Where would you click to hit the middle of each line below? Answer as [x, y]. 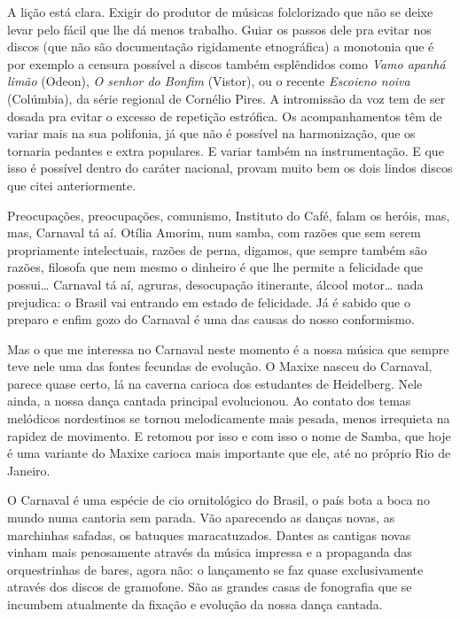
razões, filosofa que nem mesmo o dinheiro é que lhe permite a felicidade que [215, 267]
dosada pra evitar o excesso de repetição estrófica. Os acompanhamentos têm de [225, 116]
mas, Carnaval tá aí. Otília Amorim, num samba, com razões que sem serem [214, 232]
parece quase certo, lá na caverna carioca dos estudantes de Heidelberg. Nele [215, 383]
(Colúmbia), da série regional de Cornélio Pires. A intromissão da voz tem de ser [226, 98]
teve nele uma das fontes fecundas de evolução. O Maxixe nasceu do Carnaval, [220, 366]
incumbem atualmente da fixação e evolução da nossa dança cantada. [195, 604]
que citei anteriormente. [72, 185]
